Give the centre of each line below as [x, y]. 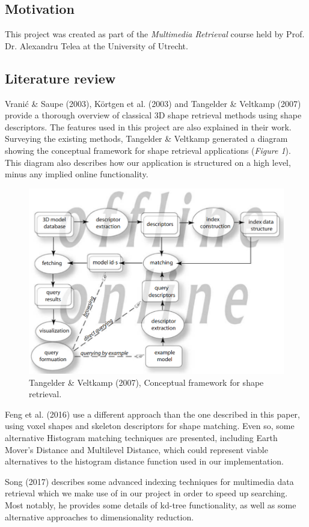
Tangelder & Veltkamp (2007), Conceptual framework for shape [146, 382]
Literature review [60, 78]
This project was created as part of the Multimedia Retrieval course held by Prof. [155, 34]
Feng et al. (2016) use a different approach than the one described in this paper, [152, 414]
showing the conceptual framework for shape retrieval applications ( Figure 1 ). [148, 150]
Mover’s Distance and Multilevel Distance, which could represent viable [136, 449]
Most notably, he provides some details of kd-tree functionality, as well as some [151, 505]
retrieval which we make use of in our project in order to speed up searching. [146, 493]
